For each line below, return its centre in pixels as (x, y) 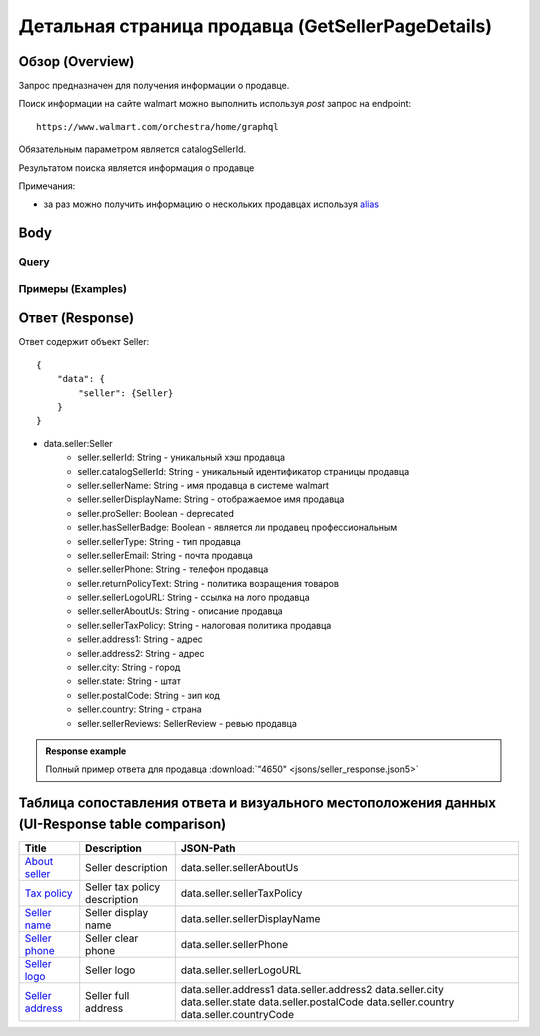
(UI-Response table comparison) (122, 823)
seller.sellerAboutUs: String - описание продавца (180, 611)
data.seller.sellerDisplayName (250, 918)
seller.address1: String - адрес (140, 639)
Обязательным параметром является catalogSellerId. (132, 149)
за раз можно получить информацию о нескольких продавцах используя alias (211, 204)
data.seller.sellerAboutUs (239, 867)
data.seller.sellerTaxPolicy (241, 893)
